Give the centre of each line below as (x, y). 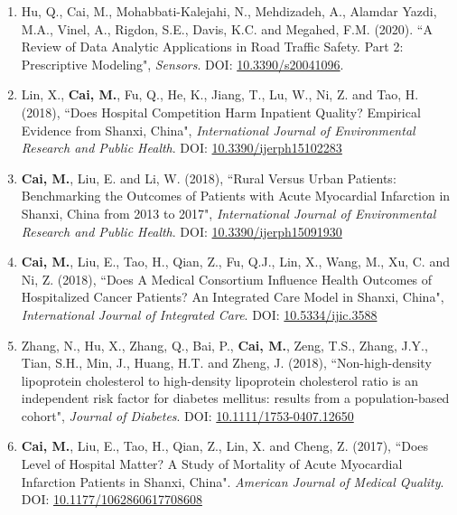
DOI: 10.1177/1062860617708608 (112, 499)
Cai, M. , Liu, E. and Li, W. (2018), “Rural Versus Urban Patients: (209, 178)
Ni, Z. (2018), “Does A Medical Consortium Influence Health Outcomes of (227, 279)
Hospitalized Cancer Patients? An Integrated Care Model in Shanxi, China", (233, 297)
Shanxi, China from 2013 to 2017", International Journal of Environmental (228, 213)
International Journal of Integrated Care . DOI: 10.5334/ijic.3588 (199, 314)
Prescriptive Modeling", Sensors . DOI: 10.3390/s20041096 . (182, 64)
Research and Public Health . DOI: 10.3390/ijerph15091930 (182, 231)
